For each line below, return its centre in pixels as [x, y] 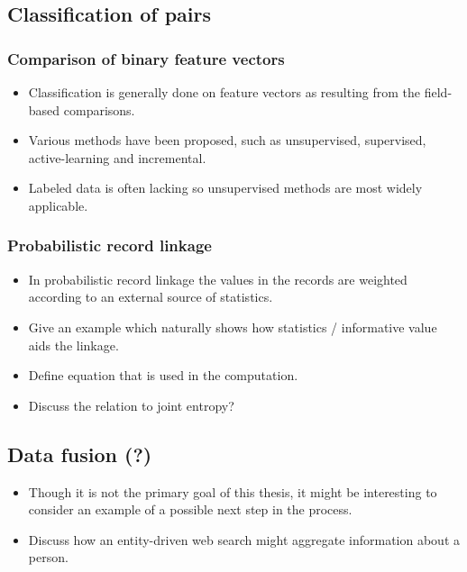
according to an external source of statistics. [151, 297]
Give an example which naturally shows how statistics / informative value [233, 327]
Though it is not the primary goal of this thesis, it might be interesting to [233, 491]
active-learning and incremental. [117, 157]
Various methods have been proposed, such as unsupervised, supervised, [227, 140]
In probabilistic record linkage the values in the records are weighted [218, 279]
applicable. [58, 205]
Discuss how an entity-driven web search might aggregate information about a [244, 539]
